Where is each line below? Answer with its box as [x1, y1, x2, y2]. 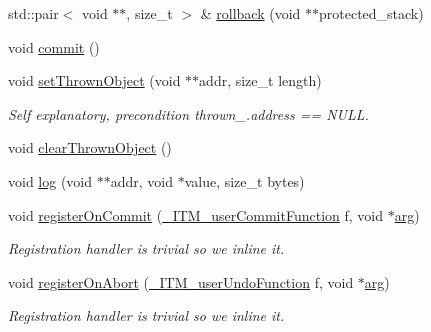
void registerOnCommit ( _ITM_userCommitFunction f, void [8, 204, 384, 225]
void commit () [8, 36, 100, 57]
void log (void [8, 170, 93, 191]
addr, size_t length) [199, 70, 322, 91]
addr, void [110, 170, 173, 191]
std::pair [8, 3, 59, 23]
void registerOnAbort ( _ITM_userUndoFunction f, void [8, 271, 354, 292]
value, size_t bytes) [184, 170, 305, 191]
